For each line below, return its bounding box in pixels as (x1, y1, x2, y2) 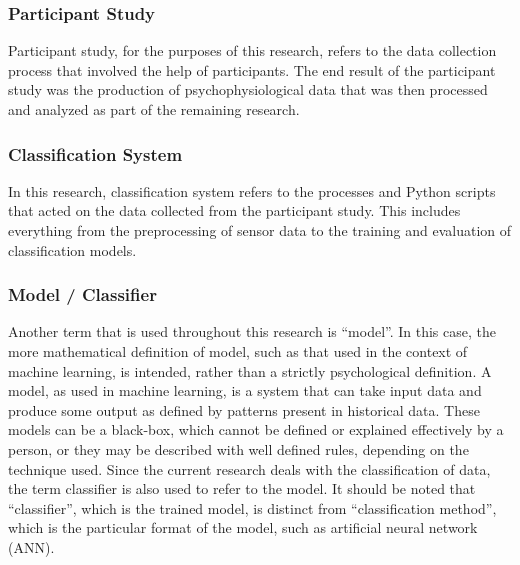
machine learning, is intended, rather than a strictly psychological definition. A (8, 360, 492, 381)
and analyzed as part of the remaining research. (8, 99, 300, 119)
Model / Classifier (8, 282, 157, 307)
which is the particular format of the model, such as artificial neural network (8, 517, 478, 538)
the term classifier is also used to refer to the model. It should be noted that (8, 478, 476, 499)
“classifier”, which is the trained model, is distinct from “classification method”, (8, 497, 497, 518)
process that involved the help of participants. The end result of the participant (8, 59, 496, 80)
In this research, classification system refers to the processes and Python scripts (8, 180, 496, 201)
